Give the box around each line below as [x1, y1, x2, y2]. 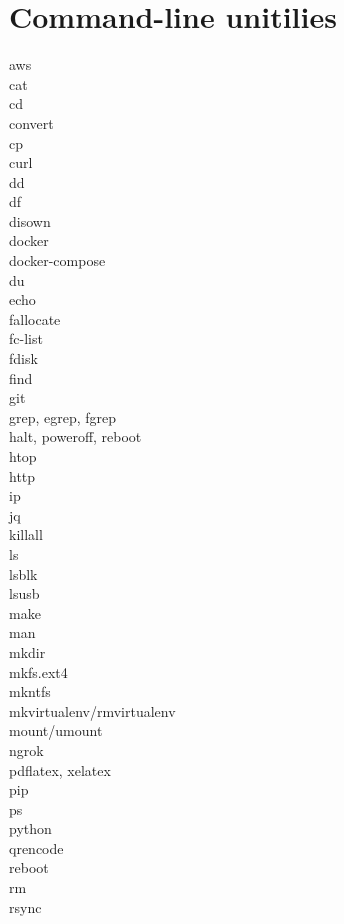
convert [9, 112, 54, 133]
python [9, 818, 52, 839]
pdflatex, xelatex [9, 759, 111, 780]
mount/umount [9, 720, 103, 741]
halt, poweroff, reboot [9, 426, 142, 447]
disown [9, 210, 51, 231]
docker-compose [9, 250, 106, 271]
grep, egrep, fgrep [9, 406, 117, 427]
